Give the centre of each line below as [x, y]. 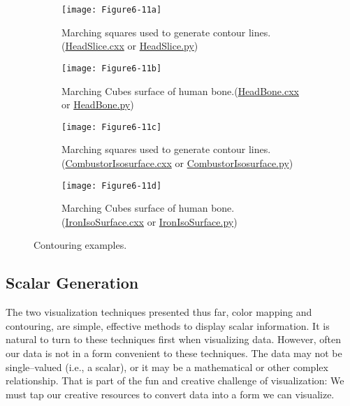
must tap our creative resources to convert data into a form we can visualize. [170, 394]
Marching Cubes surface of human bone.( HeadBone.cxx [180, 90]
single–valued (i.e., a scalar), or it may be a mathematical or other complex [167, 367]
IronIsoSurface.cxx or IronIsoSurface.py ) [151, 221]
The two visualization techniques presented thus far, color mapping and [159, 312]
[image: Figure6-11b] [112, 68]
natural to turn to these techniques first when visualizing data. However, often [173, 339]
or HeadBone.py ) [98, 104]
